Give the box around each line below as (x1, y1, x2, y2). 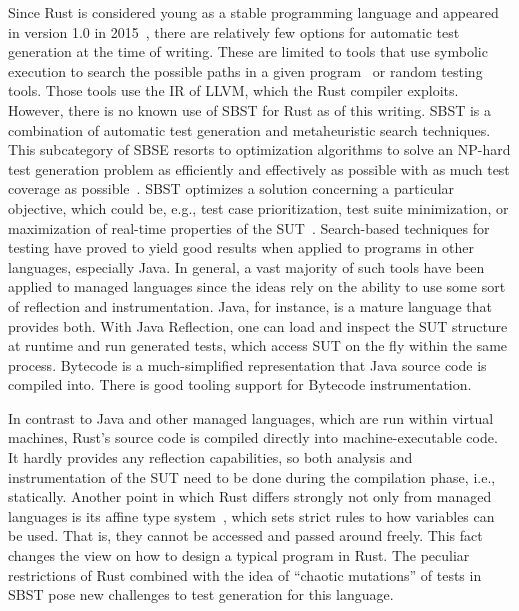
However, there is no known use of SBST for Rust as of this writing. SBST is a (8, 99, 492, 120)
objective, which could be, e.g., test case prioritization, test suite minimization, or (8, 197, 509, 218)
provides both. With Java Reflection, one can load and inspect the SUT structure (8, 315, 508, 336)
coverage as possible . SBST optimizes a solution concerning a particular (8, 178, 455, 199)
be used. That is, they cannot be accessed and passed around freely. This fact (8, 525, 483, 546)
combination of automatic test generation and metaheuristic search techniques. (8, 119, 491, 140)
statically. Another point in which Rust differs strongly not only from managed (8, 486, 492, 507)
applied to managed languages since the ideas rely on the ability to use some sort (8, 276, 506, 297)
